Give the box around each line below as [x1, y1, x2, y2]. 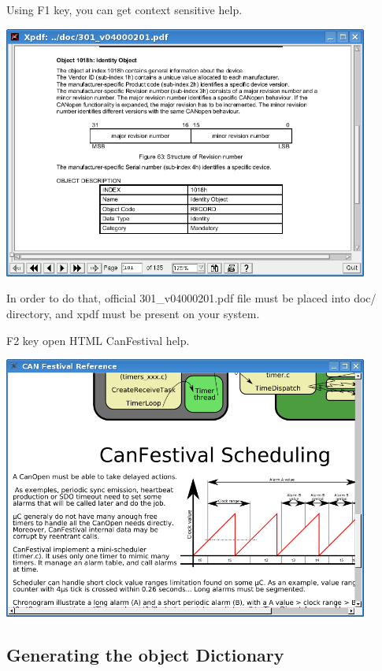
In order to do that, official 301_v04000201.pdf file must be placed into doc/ [6, 290, 376, 306]
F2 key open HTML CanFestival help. [6, 332, 190, 348]
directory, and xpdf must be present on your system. [6, 305, 260, 321]
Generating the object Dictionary [6, 642, 284, 666]
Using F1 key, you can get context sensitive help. [6, 2, 243, 17]
